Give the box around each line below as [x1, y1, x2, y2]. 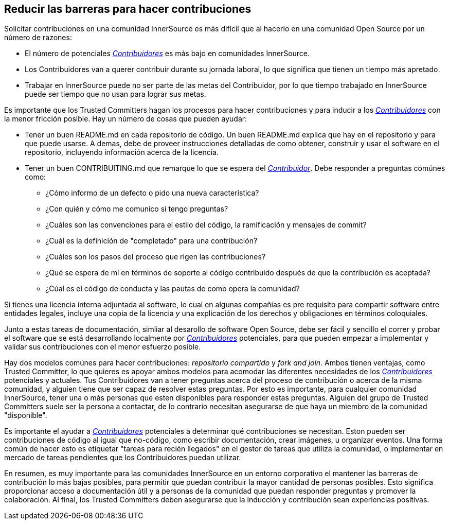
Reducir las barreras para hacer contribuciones [4, 3, 252, 15]
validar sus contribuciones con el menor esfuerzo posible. [4, 342, 201, 352]
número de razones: [4, 33, 72, 42]
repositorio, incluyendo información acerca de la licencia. [25, 148, 219, 157]
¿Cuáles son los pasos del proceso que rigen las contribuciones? [45, 252, 266, 261]
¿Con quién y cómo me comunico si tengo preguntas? [45, 204, 228, 214]
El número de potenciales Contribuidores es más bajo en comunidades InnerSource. [25, 49, 310, 58]
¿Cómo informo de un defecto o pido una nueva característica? [45, 188, 259, 198]
